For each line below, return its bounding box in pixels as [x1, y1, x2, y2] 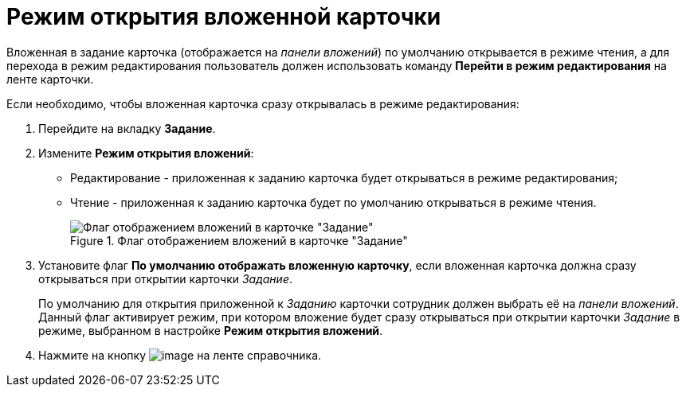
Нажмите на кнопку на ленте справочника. [38, 348, 322, 362]
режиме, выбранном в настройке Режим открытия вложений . [38, 323, 383, 337]
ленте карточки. [6, 72, 94, 86]
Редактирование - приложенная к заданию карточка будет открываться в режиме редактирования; [70, 170, 618, 185]
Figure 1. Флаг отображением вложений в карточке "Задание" [70, 233, 408, 247]
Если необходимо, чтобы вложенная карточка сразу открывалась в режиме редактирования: [6, 96, 519, 111]
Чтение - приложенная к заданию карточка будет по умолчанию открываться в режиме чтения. [70, 195, 597, 209]
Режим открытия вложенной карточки [6, 3, 441, 30]
